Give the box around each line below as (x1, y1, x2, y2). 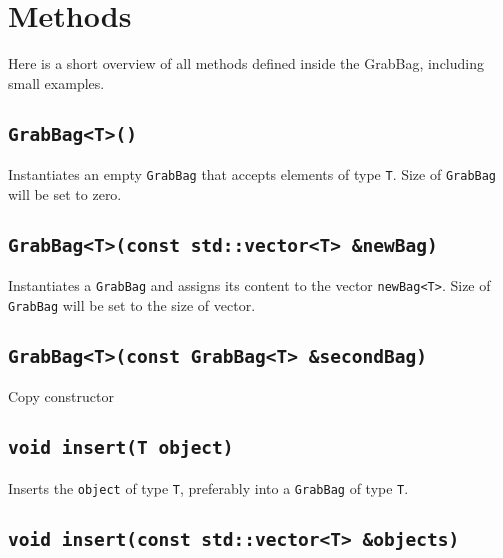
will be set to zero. (8, 183, 122, 204)
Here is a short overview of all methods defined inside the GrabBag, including (8, 53, 484, 74)
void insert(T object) (8, 437, 234, 459)
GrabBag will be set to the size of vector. (8, 294, 256, 315)
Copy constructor (8, 386, 114, 407)
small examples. (8, 72, 105, 93)
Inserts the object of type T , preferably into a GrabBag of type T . (8, 477, 409, 498)
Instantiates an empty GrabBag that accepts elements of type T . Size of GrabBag (8, 164, 497, 185)
